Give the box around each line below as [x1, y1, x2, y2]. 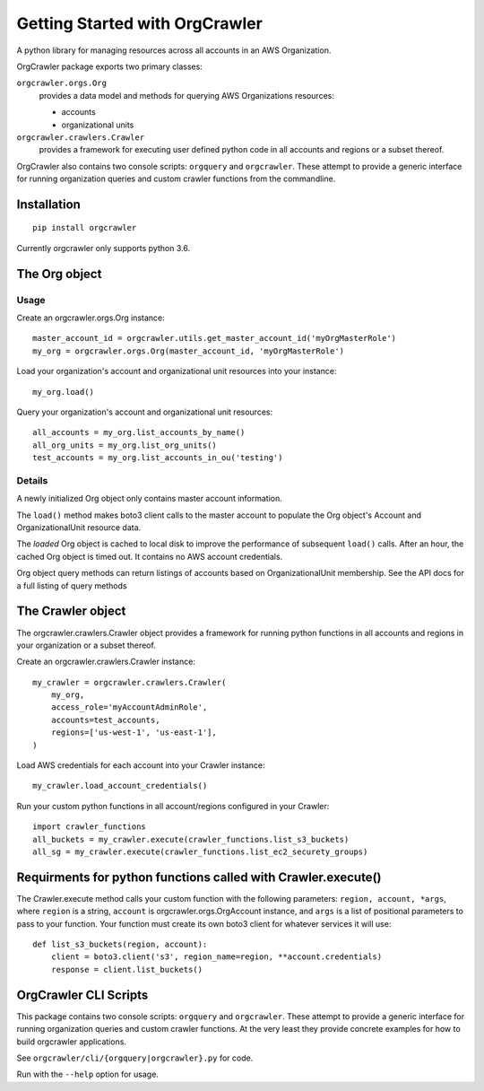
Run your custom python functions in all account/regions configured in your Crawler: [16, 800, 330, 811]
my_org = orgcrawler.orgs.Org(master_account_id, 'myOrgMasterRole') [32, 345, 345, 356]
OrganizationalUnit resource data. [16, 522, 142, 533]
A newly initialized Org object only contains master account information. [16, 493, 282, 504]
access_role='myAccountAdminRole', [50, 703, 208, 712]
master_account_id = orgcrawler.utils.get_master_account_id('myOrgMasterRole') [32, 333, 397, 344]
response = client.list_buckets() [50, 964, 203, 974]
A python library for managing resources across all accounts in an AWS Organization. [16, 45, 332, 56]
